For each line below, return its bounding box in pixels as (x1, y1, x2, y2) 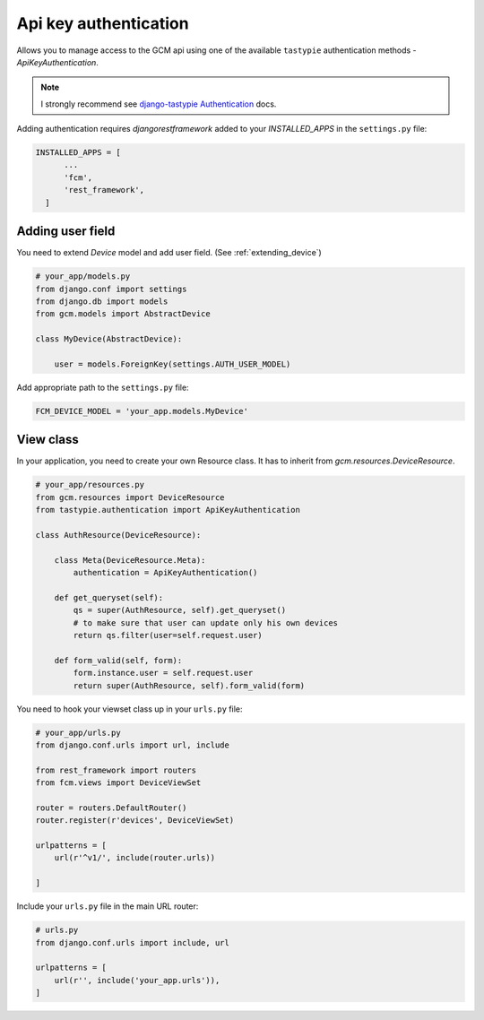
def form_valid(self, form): (54, 655, 183, 665)
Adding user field (16, 224, 116, 239)
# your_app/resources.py (35, 480, 145, 490)
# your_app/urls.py (35, 727, 121, 738)
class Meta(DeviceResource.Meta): (54, 555, 206, 565)
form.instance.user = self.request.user (73, 668, 254, 679)
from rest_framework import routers (35, 765, 197, 775)
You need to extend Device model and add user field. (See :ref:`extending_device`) (16, 247, 322, 258)
